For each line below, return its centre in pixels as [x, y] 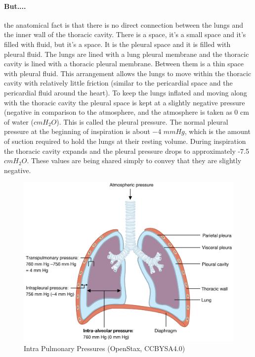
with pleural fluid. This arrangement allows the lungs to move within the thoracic [128, 73]
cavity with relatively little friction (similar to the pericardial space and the [118, 83]
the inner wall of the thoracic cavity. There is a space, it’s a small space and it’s [125, 34]
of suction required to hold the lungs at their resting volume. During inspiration [125, 141]
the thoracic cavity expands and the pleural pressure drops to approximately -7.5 [127, 151]
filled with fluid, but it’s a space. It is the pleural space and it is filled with [117, 44]
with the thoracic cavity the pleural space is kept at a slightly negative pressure [125, 102]
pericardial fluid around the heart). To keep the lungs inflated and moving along [126, 92]
